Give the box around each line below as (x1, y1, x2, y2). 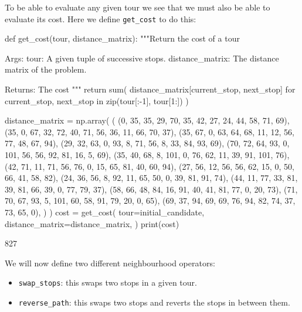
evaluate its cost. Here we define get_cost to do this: (5, 12, 196, 25)
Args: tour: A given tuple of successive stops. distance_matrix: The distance (5, 52, 279, 64)
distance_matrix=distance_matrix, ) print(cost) (5, 217, 179, 229)
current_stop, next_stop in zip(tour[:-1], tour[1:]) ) (5, 94, 189, 107)
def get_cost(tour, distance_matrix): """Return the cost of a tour (5, 32, 240, 44)
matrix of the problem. (5, 63, 87, 76)
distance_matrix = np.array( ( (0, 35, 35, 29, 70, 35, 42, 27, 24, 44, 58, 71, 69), (5, 114, 290, 126)
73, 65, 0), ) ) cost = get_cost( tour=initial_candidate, (5, 205, 205, 218)
